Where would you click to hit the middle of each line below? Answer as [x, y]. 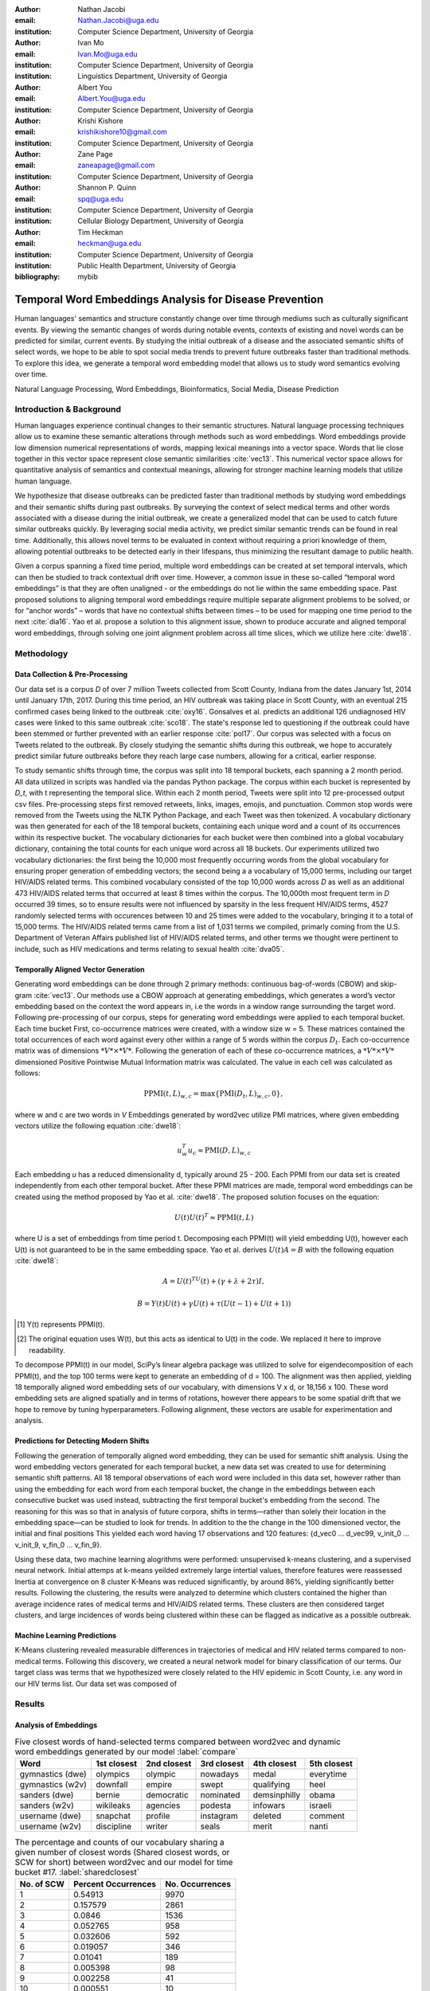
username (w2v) [51, 1826]
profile [158, 1816]
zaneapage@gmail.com [116, 165]
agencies [163, 1805]
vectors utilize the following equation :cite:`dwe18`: [98, 1126]
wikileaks [113, 1805]
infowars [269, 1805]
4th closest [275, 1763]
